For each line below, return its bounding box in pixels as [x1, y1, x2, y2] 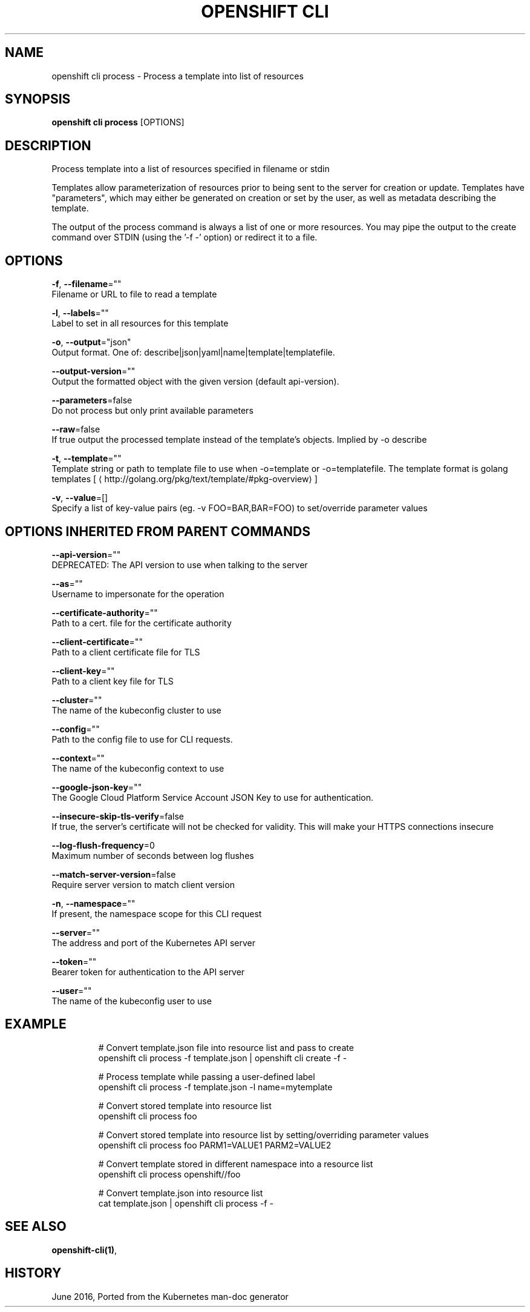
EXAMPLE [5, 1016, 67, 1032]
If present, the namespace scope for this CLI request [51, 908, 262, 919]
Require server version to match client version [51, 879, 235, 890]
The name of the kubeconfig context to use [51, 763, 224, 774]
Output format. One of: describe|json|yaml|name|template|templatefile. [51, 347, 335, 358]
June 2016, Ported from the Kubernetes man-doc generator [51, 1291, 289, 1302]
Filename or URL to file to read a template [51, 289, 217, 300]
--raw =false [51, 424, 100, 435]
